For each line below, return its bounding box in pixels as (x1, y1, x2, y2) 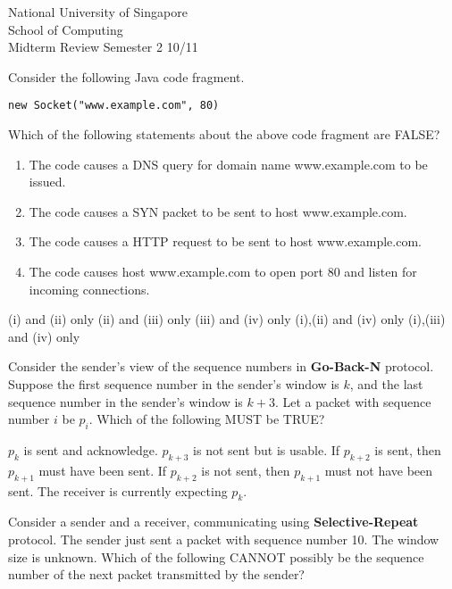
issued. (29, 172, 66, 191)
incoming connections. (29, 279, 150, 298)
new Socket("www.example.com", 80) (8, 99, 220, 112)
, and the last (349, 374, 423, 393)
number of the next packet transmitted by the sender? (8, 565, 305, 584)
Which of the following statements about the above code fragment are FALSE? (8, 125, 440, 144)
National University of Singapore (8, 3, 188, 21)
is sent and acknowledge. (23, 440, 158, 459)
